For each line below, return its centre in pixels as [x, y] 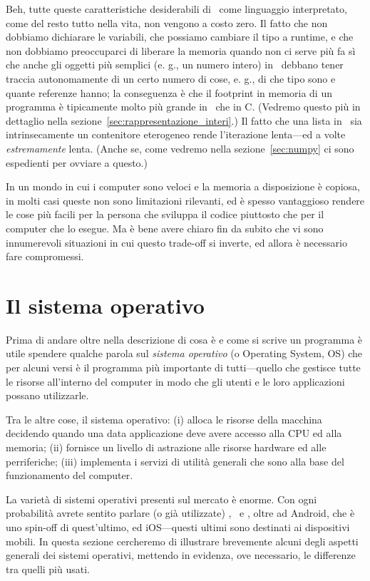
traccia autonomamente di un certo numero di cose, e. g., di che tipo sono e [171, 78]
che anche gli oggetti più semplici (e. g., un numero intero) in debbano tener [175, 65]
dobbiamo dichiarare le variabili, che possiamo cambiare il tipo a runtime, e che [180, 37]
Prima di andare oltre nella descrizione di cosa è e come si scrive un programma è [184, 339]
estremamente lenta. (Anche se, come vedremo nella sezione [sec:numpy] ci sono [180, 148]
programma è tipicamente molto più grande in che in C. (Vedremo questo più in [183, 107]
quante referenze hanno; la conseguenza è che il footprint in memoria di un [169, 92]
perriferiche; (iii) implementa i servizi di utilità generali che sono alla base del [175, 461]
